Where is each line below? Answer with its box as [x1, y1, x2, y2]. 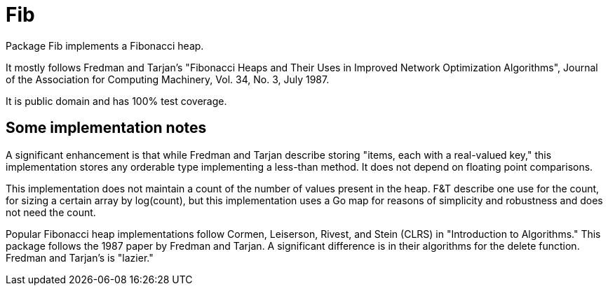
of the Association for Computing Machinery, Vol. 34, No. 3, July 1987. [6, 73, 330, 85]
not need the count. [6, 206, 96, 218]
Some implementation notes [6, 119, 207, 137]
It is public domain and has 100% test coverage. [6, 94, 227, 107]
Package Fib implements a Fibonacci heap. [6, 39, 204, 52]
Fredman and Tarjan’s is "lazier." [6, 251, 154, 264]
